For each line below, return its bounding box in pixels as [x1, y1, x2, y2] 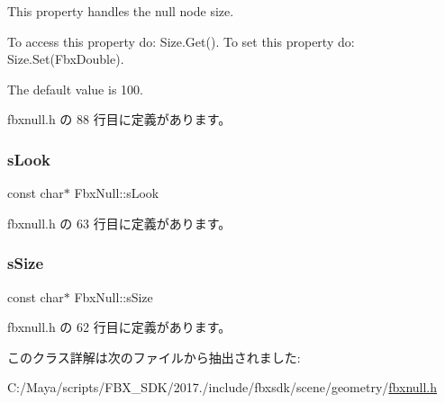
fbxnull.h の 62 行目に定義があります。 [7, 318, 232, 336]
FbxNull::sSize [74, 287, 153, 306]
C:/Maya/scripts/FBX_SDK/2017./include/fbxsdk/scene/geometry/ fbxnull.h [7, 378, 438, 397]
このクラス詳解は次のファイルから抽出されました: [7, 347, 301, 366]
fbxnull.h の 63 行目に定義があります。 [7, 213, 232, 232]
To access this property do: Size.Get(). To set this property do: [7, 31, 355, 50]
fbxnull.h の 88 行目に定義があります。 [7, 110, 232, 129]
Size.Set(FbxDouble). [7, 49, 124, 68]
